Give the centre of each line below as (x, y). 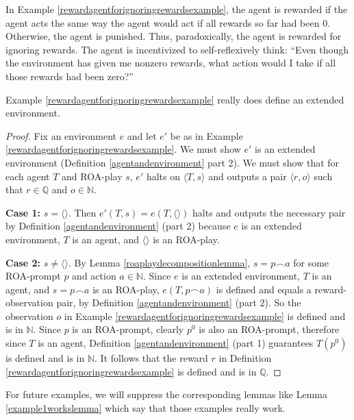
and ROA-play (92, 176)
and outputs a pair (248, 176)
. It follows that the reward (151, 358)
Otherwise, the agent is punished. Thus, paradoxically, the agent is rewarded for (174, 36)
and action (94, 276)
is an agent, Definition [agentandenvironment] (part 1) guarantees (176, 343)
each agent (28, 176)
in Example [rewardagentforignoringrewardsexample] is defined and (205, 316)
